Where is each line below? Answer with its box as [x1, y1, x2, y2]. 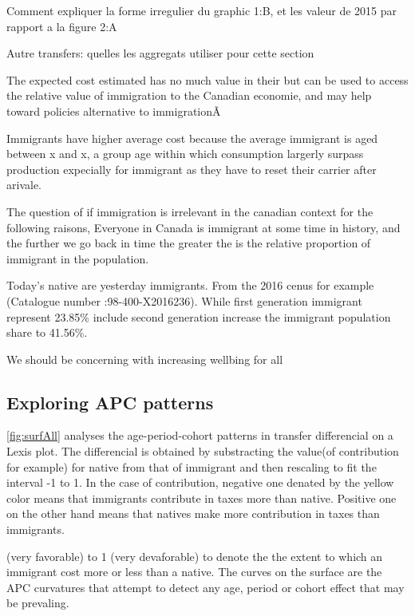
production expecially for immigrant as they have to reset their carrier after [6, 160, 377, 177]
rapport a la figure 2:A [6, 18, 117, 34]
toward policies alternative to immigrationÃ [6, 102, 221, 119]
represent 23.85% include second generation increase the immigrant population [6, 308, 391, 325]
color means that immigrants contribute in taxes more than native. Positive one [6, 489, 397, 506]
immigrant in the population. [6, 250, 149, 267]
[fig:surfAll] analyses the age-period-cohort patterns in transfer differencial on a [6, 427, 393, 444]
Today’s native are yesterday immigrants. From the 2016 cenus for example [6, 277, 374, 294]
